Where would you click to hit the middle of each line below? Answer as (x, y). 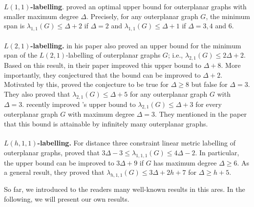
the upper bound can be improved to (59, 162)
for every (209, 104)
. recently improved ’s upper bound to (79, 104)
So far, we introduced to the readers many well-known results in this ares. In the (125, 189)
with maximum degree (101, 114)
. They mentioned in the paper (201, 114)
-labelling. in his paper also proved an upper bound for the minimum (136, 45)
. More (231, 65)
